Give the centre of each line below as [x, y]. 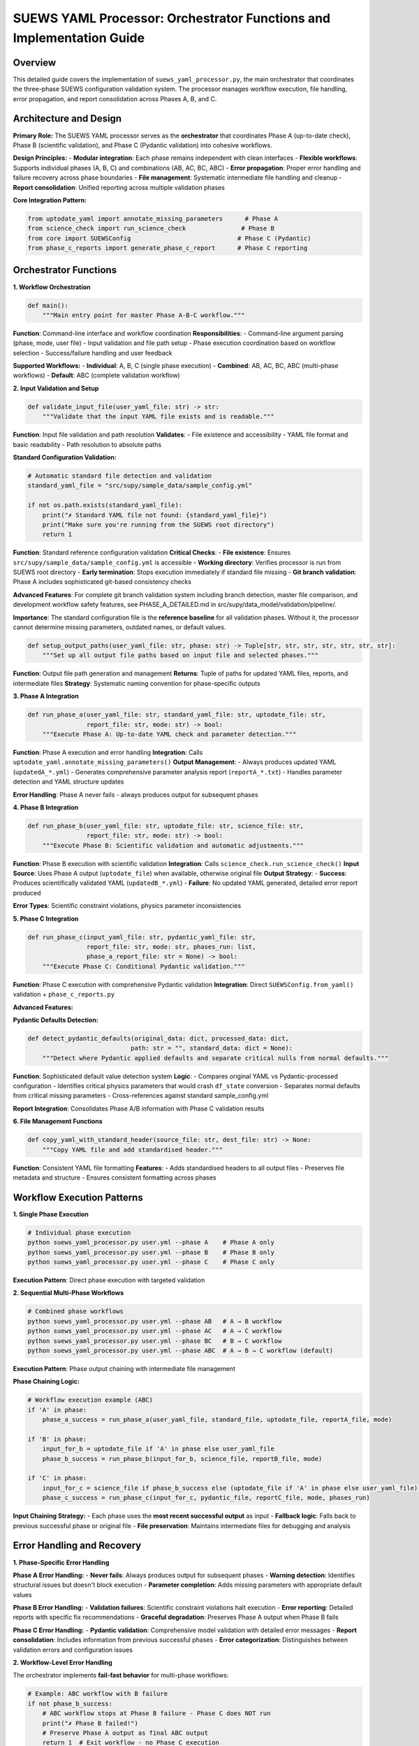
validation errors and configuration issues [73, 1650]
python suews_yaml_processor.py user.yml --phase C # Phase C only [151, 1262]
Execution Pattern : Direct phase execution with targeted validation [109, 1280]
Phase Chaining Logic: [46, 1381]
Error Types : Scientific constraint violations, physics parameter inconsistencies [127, 906]
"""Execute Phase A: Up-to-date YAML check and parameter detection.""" [169, 734]
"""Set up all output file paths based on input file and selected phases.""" [181, 655]
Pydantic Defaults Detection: [56, 1020]
